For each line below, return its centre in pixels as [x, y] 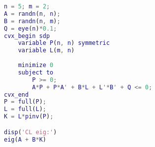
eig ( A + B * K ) [25, 139]
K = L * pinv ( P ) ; [29, 117]
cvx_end [16, 94]
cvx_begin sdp [27, 36]
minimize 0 [36, 65]
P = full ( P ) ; [25, 102]
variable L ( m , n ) [46, 51]
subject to [36, 72]
